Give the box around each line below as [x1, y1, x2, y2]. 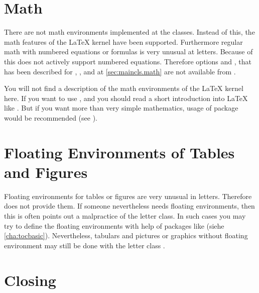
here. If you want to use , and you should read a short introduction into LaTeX [4, 92, 248, 103]
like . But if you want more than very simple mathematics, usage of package [4, 103, 238, 113]
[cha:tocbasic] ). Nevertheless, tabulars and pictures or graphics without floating [4, 230, 248, 241]
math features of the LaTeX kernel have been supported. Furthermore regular [4, 36, 243, 47]
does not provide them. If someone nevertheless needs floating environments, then [4, 201, 255, 211]
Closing [4, 269, 56, 290]
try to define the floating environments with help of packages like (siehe [4, 220, 224, 231]
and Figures [4, 161, 88, 182]
